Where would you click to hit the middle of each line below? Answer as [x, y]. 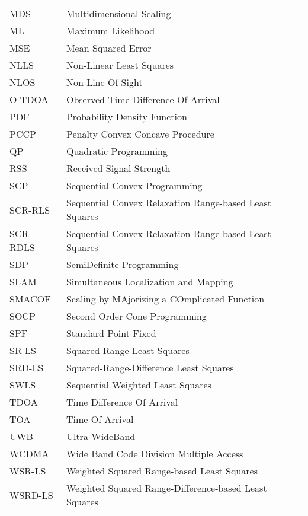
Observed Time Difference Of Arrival [143, 99]
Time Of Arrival [100, 419]
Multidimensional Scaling [118, 13]
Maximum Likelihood [110, 31]
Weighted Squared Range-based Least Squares [162, 471]
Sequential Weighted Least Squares [139, 385]
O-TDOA [29, 99]
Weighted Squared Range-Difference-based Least [166, 488]
